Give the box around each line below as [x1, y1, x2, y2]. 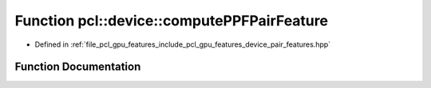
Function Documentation [14, 60, 141, 74]
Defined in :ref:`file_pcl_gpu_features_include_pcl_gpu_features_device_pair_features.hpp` [34, 40, 331, 49]
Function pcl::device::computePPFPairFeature [14, 12, 329, 29]
